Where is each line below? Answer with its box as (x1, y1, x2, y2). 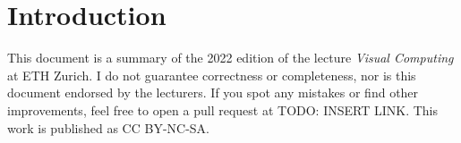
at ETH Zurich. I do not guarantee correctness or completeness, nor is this (7, 65, 416, 84)
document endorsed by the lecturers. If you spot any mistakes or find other (7, 83, 419, 102)
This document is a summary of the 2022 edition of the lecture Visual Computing (7, 48, 454, 67)
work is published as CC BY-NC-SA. (7, 118, 210, 137)
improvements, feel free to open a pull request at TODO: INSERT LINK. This (7, 100, 438, 119)
